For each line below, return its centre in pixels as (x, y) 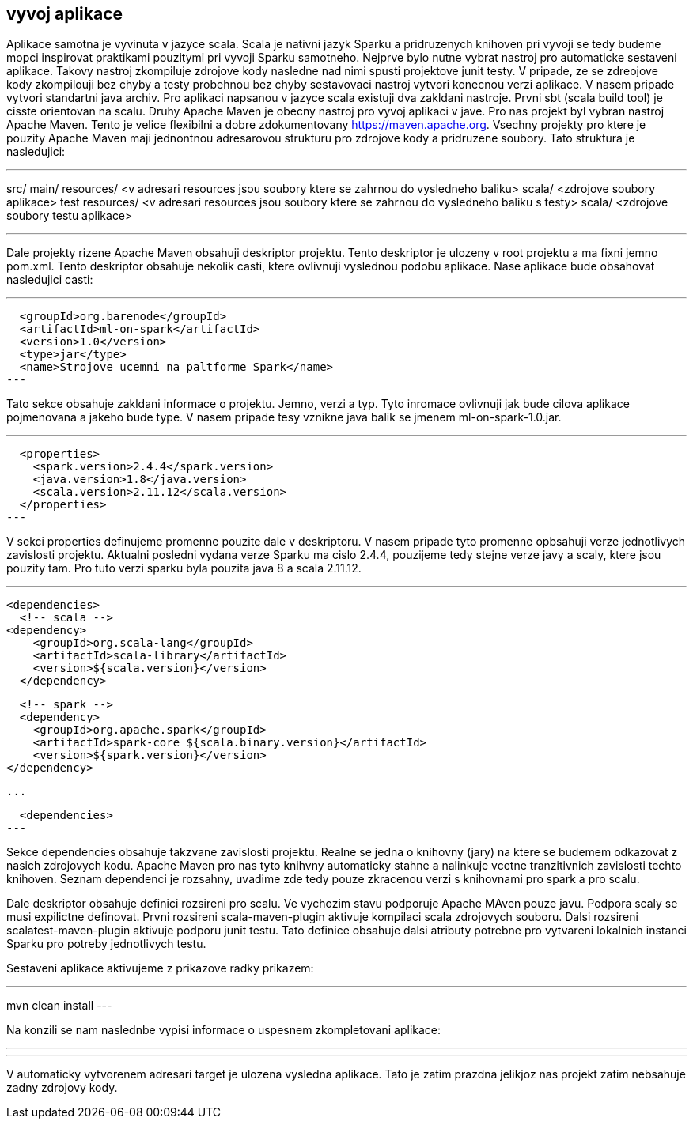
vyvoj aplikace (65, 14)
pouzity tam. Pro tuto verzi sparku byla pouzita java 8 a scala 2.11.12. (184, 568)
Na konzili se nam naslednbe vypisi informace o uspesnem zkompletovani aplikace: (224, 1030)
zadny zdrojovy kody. (62, 1088)
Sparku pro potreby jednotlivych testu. (106, 944)
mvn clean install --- (59, 1006)
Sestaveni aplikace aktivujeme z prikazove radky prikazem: (160, 968)
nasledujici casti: (50, 280)
